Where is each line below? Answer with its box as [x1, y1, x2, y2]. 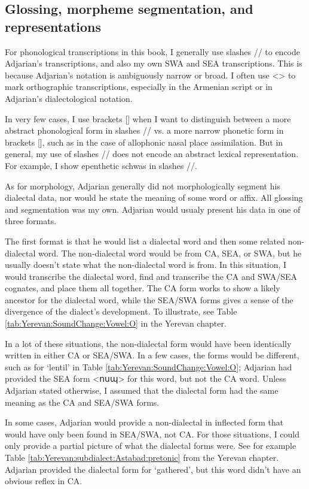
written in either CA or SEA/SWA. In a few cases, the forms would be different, [5, 349, 299, 361]
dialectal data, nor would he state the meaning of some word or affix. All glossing [5, 191, 303, 204]
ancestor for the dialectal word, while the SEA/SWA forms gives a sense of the [5, 293, 293, 306]
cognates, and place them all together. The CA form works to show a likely [5, 282, 280, 294]
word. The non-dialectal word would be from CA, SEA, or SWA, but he [38, 246, 302, 259]
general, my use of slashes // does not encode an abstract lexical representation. [5, 147, 299, 160]
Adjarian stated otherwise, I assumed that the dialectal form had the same [5, 384, 279, 397]
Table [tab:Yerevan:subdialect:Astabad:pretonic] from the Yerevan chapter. [5, 451, 279, 463]
